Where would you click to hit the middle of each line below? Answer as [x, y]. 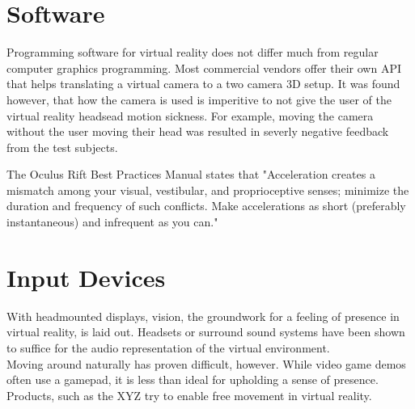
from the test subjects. [62, 147]
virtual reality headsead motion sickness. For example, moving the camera [190, 115]
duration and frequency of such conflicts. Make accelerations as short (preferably [206, 206]
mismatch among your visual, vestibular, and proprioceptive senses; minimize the [208, 190]
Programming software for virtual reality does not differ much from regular [193, 52]
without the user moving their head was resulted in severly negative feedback [198, 131]
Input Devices [86, 277]
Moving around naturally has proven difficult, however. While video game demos [206, 363]
